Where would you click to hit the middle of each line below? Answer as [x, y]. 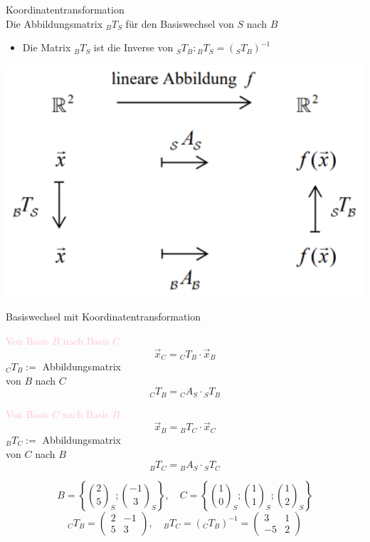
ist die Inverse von [133, 47]
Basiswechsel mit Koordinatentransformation [104, 317]
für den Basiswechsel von [180, 23]
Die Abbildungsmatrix [54, 23]
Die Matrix [47, 47]
